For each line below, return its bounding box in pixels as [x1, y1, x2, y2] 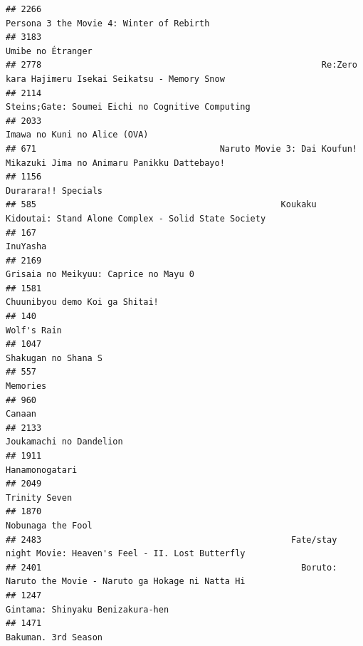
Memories [6, 381, 47, 392]
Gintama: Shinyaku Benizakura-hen [6, 604, 169, 615]
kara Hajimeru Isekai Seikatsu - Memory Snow [6, 73, 225, 84]
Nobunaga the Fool [6, 520, 93, 531]
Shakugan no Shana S [6, 353, 103, 363]
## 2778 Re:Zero [6, 60, 357, 71]
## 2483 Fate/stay [6, 534, 337, 545]
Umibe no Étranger [6, 46, 93, 56]
